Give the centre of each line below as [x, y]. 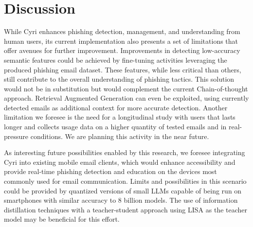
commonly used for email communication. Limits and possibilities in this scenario [125, 181]
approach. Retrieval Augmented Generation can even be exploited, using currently [126, 98]
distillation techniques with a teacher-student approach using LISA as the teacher [126, 209]
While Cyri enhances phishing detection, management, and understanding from [122, 31]
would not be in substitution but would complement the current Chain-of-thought [126, 88]
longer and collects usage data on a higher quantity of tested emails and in [115, 127]
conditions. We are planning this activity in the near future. [120, 136]
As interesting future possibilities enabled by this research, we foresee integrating [125, 152]
